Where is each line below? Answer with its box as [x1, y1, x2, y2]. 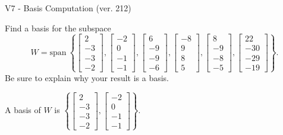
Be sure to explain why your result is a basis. [5, 71, 169, 83]
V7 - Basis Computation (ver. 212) [5, 2, 131, 14]
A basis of [5, 104, 41, 116]
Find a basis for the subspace [5, 21, 111, 34]
